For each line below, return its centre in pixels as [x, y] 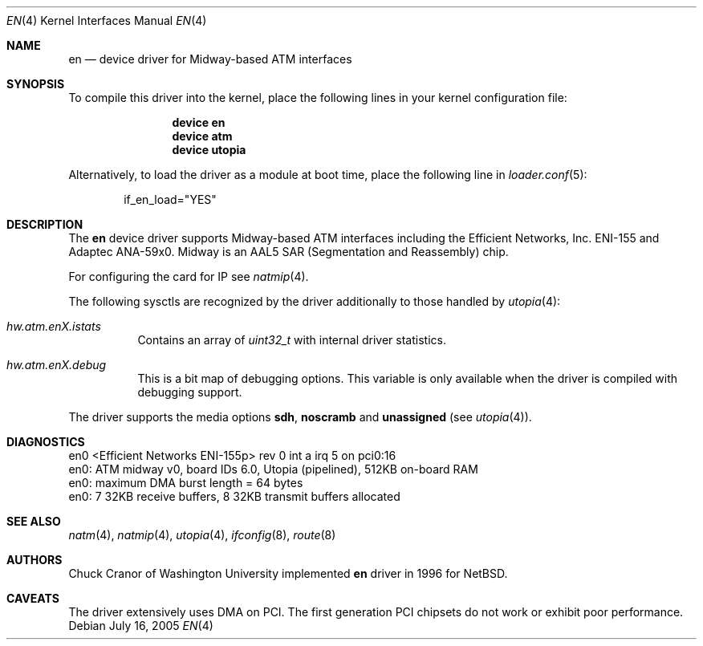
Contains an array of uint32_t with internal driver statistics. [292, 340]
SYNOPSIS [36, 84]
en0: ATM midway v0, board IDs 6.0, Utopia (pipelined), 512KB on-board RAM [273, 469]
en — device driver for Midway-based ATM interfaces [210, 59]
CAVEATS [33, 598]
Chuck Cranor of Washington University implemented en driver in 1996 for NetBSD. [288, 573]
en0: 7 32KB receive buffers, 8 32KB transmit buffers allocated [234, 496]
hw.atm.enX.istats [54, 326]
